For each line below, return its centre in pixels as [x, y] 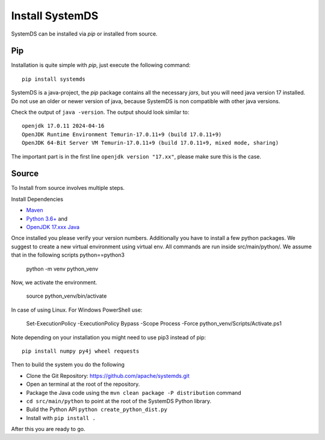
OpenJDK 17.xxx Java [53, 227]
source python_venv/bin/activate [67, 296]
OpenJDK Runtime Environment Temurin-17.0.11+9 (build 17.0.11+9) [122, 134]
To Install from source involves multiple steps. [68, 188]
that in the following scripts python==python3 [68, 255]
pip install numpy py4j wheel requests [81, 351]
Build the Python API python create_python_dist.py [97, 409]
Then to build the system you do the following [68, 365]
